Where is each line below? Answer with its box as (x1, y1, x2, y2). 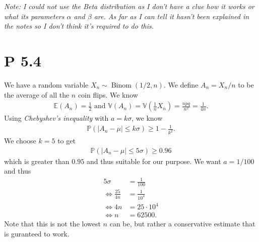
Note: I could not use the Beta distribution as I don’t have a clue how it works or (4, 1, 254, 11)
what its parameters (4, 11, 64, 21)
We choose (4, 135, 36, 146)
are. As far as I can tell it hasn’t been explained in (94, 11, 249, 21)
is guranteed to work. (4, 228, 70, 238)
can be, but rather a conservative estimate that (109, 218, 255, 229)
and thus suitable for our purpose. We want (86, 155, 221, 166)
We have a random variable (4, 79, 89, 90)
